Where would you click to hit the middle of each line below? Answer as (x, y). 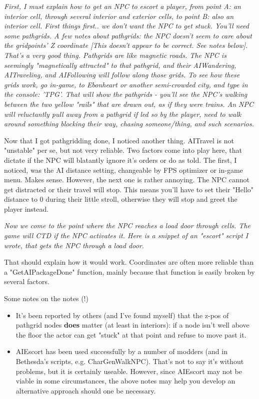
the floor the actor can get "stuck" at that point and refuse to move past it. (131, 334)
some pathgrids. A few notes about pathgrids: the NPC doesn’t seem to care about (128, 35)
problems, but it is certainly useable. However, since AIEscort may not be (129, 371)
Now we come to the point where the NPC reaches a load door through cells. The (127, 225)
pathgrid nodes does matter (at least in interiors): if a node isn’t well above (132, 325)
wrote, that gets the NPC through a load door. (74, 245)
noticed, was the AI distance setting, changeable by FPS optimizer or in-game (123, 170)
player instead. (26, 208)
